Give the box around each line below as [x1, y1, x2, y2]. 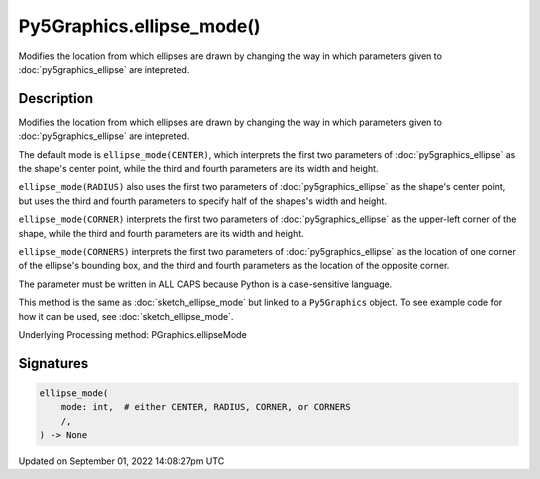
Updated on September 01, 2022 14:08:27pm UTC [18, 455, 225, 467]
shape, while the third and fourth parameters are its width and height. [18, 227, 304, 239]
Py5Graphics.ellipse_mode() [18, 15, 261, 37]
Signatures [18, 355, 89, 372]
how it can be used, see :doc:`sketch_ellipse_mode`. [18, 310, 234, 322]
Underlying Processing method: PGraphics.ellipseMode [18, 328, 247, 340]
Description [18, 90, 94, 107]
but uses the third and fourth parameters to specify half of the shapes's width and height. [18, 195, 387, 207]
